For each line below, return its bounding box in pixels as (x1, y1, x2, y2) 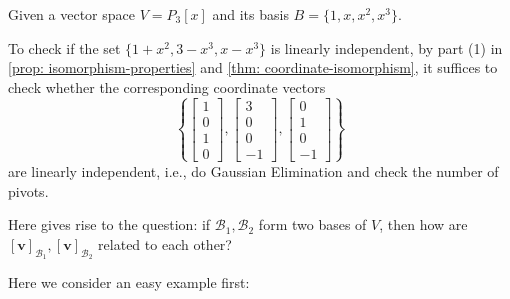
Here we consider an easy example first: (8, 271, 250, 292)
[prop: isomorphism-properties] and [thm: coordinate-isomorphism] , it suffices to (8, 57, 498, 78)
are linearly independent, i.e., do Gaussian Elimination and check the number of (8, 160, 499, 181)
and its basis (212, 4, 289, 24)
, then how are (379, 214, 468, 235)
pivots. (8, 180, 49, 201)
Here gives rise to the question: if (8, 214, 211, 235)
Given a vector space (8, 4, 135, 24)
